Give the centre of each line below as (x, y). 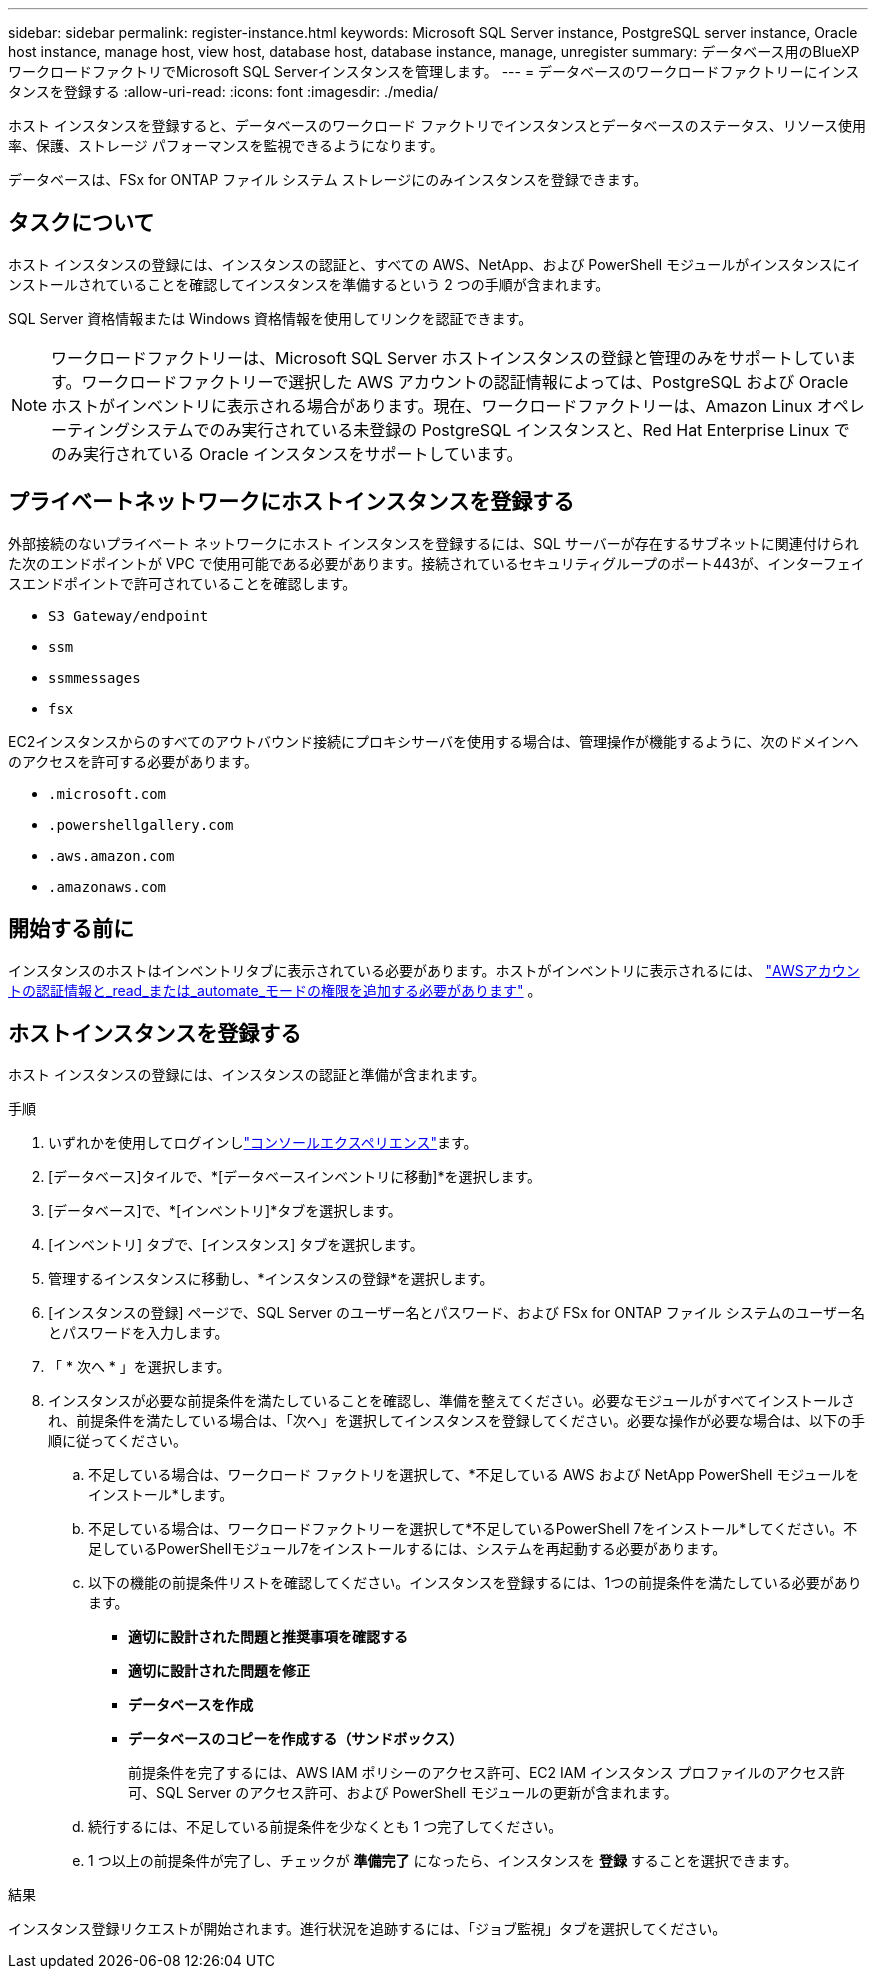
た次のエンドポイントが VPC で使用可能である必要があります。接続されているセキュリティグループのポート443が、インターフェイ (436, 563)
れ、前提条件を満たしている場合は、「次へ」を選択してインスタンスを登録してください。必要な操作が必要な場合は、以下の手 (456, 1421)
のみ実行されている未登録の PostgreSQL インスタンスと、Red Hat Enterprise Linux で (529, 429)
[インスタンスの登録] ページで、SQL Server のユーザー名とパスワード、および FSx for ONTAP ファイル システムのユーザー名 (457, 1313)
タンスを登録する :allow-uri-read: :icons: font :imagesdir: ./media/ (223, 91)
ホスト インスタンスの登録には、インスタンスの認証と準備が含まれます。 (247, 1075)
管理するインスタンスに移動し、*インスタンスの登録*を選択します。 (271, 1279)
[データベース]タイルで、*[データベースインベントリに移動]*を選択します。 (295, 1177)
